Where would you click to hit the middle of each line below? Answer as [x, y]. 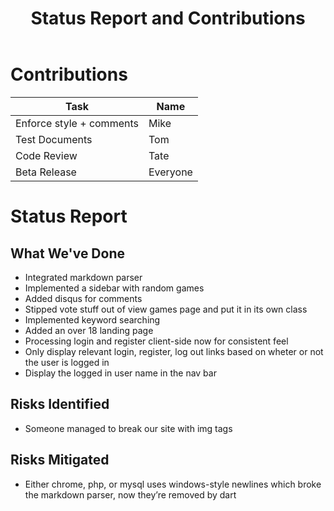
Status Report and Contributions [168, 18]
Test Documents [54, 139]
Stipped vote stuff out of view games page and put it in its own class [166, 309]
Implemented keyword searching [92, 319]
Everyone [170, 172]
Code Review [46, 155]
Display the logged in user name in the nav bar [120, 373]
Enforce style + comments [77, 123]
